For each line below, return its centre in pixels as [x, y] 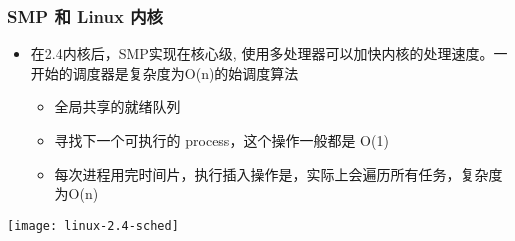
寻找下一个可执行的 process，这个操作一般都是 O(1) [221, 140]
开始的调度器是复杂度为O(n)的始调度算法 [164, 72]
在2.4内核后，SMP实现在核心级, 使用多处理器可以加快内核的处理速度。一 [269, 53]
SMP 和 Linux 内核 [85, 15]
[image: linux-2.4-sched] [93, 225]
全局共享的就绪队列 [117, 106]
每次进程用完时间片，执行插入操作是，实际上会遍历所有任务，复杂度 [278, 173]
